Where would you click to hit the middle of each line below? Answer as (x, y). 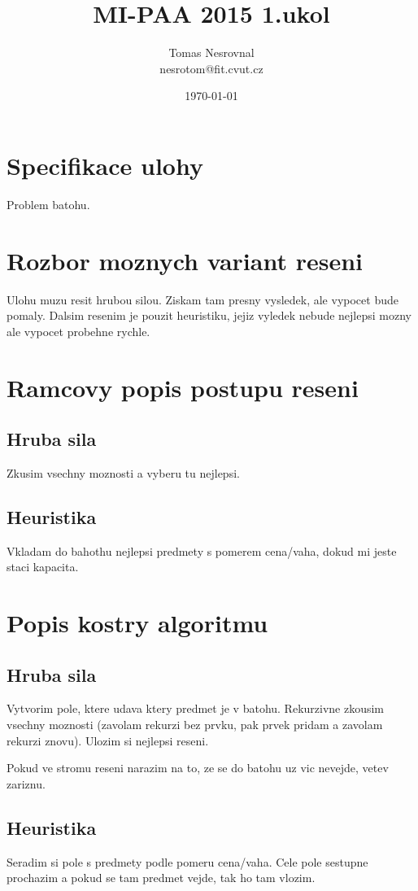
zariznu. (26, 783)
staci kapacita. (43, 567)
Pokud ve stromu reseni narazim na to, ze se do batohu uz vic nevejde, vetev (198, 768)
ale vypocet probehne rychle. (78, 331)
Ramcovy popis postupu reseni (183, 387)
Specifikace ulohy (105, 165)
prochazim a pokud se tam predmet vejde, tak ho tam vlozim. (161, 878)
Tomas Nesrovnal (211, 52)
